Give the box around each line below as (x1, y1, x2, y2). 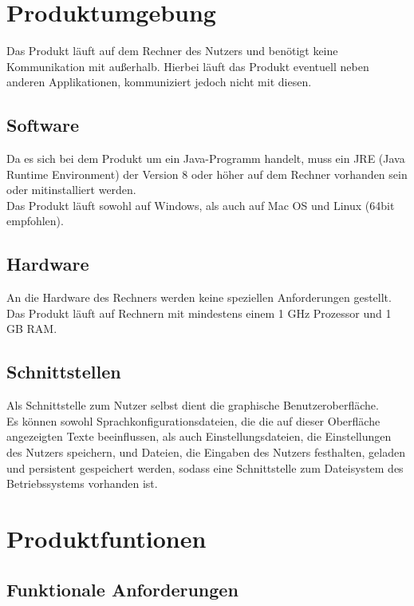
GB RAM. (6, 320, 57, 337)
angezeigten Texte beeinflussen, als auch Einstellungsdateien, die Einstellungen (6, 428, 392, 445)
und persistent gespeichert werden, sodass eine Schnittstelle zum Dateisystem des (6, 459, 404, 476)
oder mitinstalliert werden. (6, 181, 136, 198)
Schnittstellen (6, 359, 121, 384)
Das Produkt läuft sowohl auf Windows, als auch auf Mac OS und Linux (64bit (6, 196, 395, 213)
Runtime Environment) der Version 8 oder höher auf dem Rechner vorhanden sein (6, 165, 408, 182)
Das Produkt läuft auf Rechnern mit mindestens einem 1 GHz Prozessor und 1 (6, 304, 392, 321)
